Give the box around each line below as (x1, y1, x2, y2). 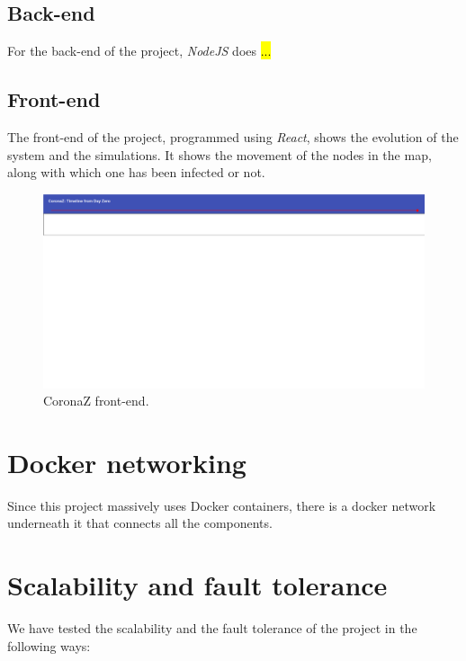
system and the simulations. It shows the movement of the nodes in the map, (7, 145, 432, 164)
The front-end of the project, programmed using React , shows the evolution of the (7, 128, 459, 146)
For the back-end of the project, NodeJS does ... (7, 41, 272, 60)
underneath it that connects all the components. (7, 514, 273, 532)
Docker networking (7, 443, 246, 480)
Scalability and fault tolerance (7, 567, 388, 603)
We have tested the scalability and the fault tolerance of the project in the (7, 619, 417, 638)
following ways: (7, 636, 91, 655)
